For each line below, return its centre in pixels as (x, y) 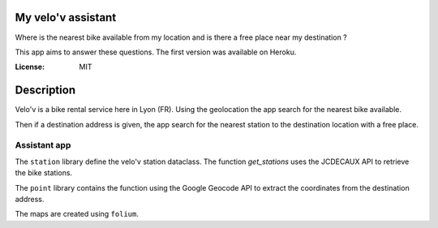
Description (45, 90)
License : (30, 67)
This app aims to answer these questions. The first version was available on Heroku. (156, 52)
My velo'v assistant (66, 17)
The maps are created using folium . (77, 214)
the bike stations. (44, 173)
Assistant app (43, 145)
